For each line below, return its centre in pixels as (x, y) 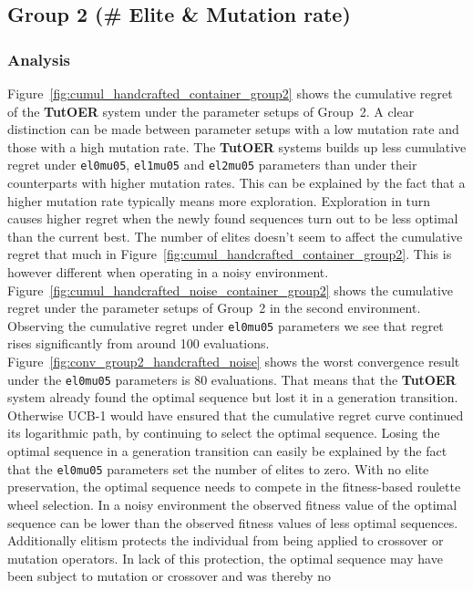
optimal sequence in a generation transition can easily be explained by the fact (227, 451)
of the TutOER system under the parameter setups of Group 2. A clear (211, 111)
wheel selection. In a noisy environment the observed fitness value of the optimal (232, 504)
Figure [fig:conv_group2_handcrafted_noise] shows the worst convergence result (234, 362)
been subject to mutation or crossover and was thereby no (170, 576)
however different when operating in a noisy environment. (168, 272)
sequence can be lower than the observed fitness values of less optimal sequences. (233, 522)
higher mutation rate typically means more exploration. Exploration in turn (219, 200)
